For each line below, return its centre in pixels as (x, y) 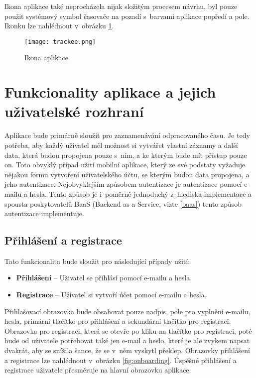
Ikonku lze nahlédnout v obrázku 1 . (59, 26)
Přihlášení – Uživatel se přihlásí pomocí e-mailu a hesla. (104, 278)
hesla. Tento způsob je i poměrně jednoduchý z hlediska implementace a (141, 193)
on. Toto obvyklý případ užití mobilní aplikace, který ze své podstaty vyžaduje (125, 165)
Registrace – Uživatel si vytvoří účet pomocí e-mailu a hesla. (111, 295)
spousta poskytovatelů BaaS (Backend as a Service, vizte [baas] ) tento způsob (123, 203)
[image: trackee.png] (60, 42)
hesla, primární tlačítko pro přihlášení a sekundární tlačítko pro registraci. (118, 321)
